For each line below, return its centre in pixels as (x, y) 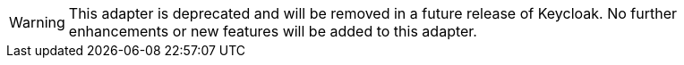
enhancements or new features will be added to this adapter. (273, 31)
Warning (37, 22)
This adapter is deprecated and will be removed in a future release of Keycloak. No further (372, 13)
